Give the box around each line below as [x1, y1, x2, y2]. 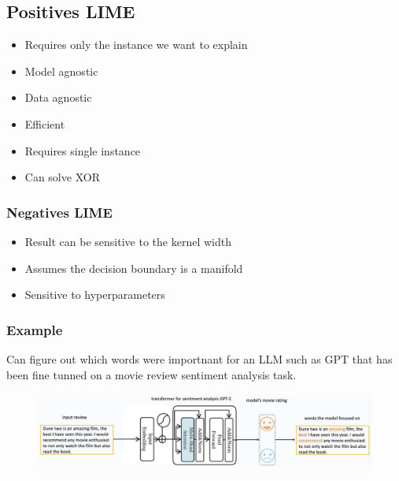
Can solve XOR [24, 169, 100, 185]
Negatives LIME [6, 202, 113, 222]
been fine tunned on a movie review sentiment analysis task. [6, 366, 297, 382]
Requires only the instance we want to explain [24, 36, 248, 53]
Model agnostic [24, 62, 98, 79]
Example [6, 319, 63, 339]
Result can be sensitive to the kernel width [24, 233, 231, 249]
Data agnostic [24, 89, 92, 106]
